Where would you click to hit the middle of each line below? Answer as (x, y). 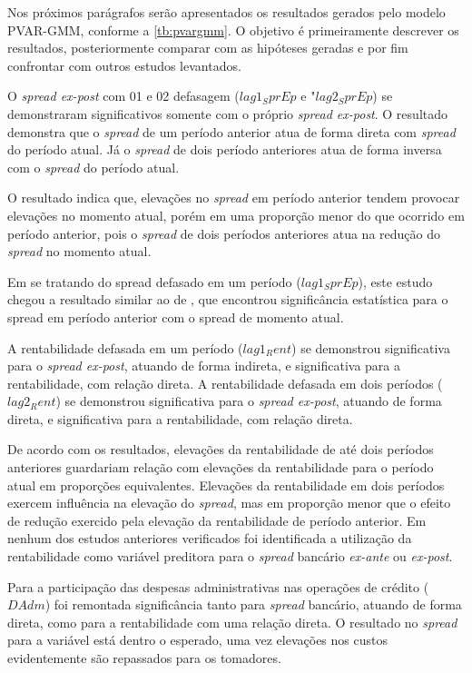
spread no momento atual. (79, 251)
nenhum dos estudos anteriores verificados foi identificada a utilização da (210, 538)
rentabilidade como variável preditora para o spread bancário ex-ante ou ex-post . (230, 556)
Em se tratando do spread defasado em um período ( (154, 281)
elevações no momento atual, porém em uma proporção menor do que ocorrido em (236, 215)
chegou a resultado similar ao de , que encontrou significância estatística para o (228, 299)
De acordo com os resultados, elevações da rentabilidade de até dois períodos (221, 449)
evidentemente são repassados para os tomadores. (144, 658)
